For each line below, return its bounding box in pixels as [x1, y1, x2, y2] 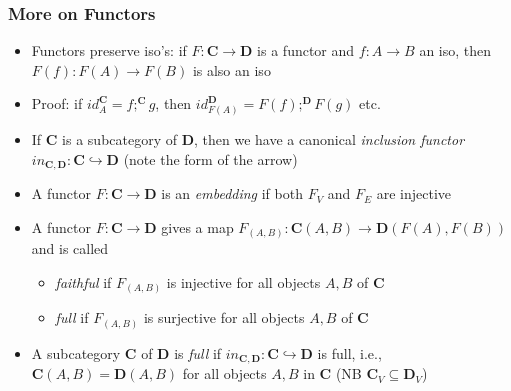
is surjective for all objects [143, 307, 305, 328]
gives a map [161, 216, 234, 237]
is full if [174, 342, 222, 363]
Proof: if [31, 93, 83, 114]
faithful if [55, 271, 112, 292]
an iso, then [419, 40, 492, 61]
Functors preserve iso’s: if [31, 40, 187, 61]
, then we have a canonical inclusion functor [194, 129, 465, 150]
